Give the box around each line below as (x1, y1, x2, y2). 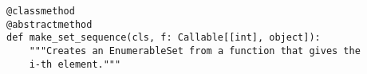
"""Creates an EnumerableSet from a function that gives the (29, 45, 361, 56)
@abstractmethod (6, 18, 93, 30)
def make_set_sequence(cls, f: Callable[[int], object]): (6, 32, 321, 44)
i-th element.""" (29, 58, 121, 70)
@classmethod (6, 6, 75, 17)
